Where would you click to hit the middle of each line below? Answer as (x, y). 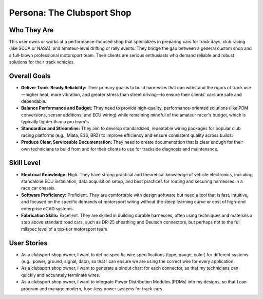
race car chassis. (38, 188)
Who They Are (31, 30)
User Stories (28, 243)
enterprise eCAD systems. (47, 208)
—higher (30, 94)
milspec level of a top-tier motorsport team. (65, 229)
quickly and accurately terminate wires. (61, 275)
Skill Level (25, 163)
